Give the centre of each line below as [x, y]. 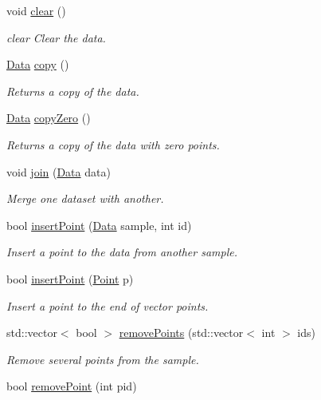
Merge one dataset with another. [85, 198]
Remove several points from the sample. [103, 359]
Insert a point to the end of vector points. [108, 305]
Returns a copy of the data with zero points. [113, 144]
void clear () [36, 10]
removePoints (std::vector [181, 333]
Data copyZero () [49, 118]
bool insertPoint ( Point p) [70, 278]
